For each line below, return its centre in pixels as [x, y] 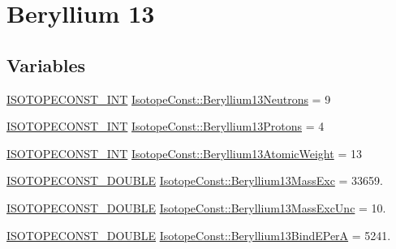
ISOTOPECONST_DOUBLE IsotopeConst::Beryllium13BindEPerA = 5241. [199, 235]
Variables [46, 64]
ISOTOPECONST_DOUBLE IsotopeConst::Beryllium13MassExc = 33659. [195, 180]
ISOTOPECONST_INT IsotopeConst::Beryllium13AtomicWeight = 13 [184, 153]
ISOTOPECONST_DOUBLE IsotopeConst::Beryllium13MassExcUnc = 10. [196, 207]
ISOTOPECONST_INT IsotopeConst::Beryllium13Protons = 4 [166, 126]
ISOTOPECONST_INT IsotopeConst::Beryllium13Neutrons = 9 [169, 99]
